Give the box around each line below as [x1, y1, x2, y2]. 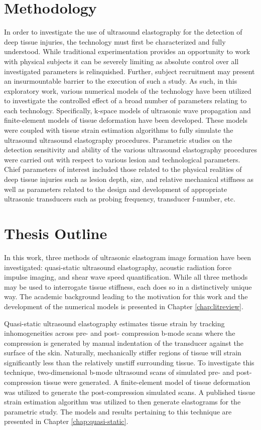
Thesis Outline [4, 223, 107, 243]
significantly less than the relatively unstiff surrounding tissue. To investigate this [4, 357, 254, 367]
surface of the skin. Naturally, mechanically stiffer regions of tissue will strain [4, 347, 241, 358]
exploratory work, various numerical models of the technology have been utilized [4, 85, 251, 96]
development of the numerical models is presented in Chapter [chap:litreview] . [4, 301, 243, 311]
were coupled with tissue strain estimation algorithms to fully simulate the [4, 125, 233, 135]
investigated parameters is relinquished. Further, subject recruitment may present [4, 66, 255, 76]
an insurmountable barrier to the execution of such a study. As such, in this [4, 76, 237, 86]
